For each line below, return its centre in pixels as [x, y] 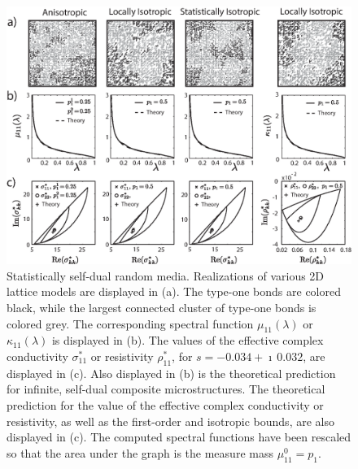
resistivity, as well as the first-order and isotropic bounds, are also [170, 421]
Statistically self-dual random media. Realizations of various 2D [166, 275]
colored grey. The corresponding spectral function [130, 323]
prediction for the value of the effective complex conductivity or [165, 404]
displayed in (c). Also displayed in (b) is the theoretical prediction [171, 373]
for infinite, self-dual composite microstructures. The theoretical [166, 389]
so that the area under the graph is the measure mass [140, 452]
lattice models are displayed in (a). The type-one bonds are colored [174, 291]
